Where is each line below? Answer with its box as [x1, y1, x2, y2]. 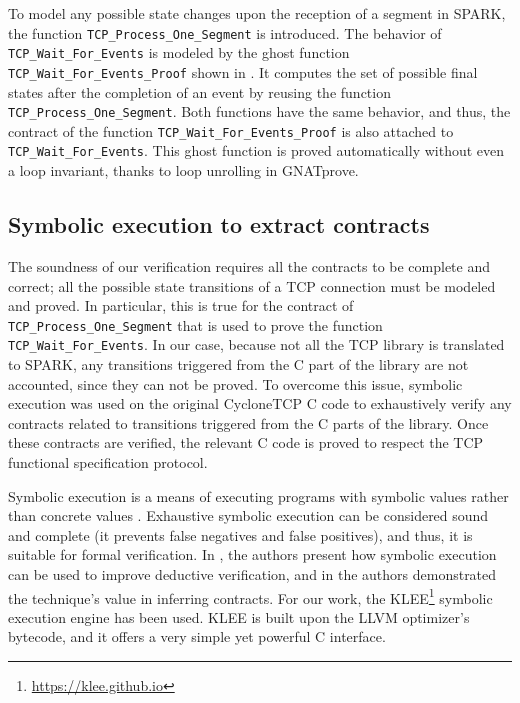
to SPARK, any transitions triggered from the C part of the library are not [8, 354, 469, 375]
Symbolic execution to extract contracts [8, 209, 430, 240]
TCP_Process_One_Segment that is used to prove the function [8, 314, 383, 335]
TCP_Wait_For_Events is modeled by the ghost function [8, 42, 350, 63]
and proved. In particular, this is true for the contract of [8, 295, 354, 316]
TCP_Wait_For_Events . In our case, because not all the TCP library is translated [8, 334, 505, 355]
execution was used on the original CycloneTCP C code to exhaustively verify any [8, 393, 512, 414]
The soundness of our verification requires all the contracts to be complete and [8, 255, 491, 276]
